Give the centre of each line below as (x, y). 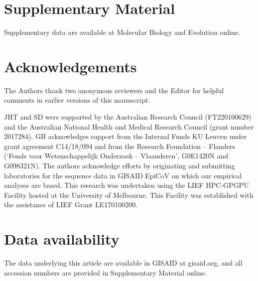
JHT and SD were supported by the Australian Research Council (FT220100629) (128, 117)
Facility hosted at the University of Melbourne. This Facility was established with (129, 195)
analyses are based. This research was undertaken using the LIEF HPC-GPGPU (127, 185)
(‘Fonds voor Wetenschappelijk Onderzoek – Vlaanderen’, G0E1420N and (116, 156)
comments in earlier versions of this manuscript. (77, 100)
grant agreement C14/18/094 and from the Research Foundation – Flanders (120, 146)
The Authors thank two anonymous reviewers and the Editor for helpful (114, 90)
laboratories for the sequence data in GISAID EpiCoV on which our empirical (123, 175)
